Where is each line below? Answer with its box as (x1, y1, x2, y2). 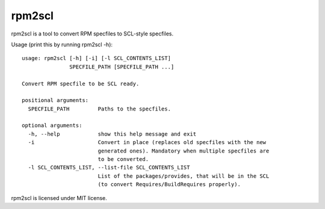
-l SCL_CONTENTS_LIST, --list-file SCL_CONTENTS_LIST (28, 164, 190, 171)
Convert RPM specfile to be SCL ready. (22, 80, 140, 87)
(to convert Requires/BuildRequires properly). (97, 181, 241, 188)
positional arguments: (22, 97, 89, 104)
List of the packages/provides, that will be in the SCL (97, 172, 270, 180)
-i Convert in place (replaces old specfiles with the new (28, 139, 267, 146)
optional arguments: (22, 122, 82, 129)
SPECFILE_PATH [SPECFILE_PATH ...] (69, 63, 175, 70)
